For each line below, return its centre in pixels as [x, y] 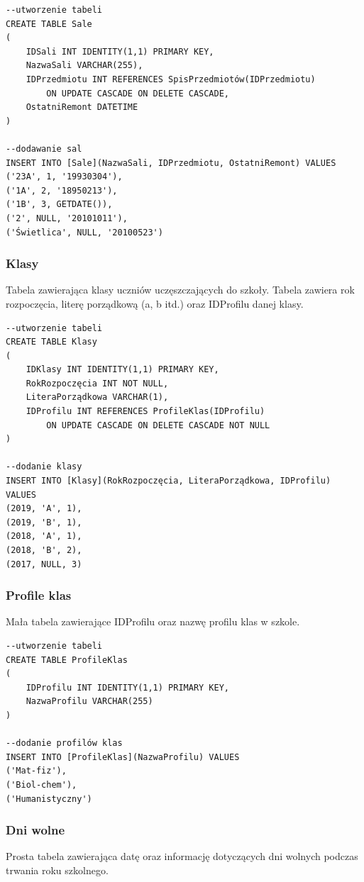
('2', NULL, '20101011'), [67, 218]
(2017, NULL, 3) [44, 564]
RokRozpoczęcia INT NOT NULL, [97, 383]
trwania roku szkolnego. [57, 870]
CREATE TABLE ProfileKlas [67, 660]
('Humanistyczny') [49, 799]
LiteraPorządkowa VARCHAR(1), [97, 397]
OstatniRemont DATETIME [82, 107]
